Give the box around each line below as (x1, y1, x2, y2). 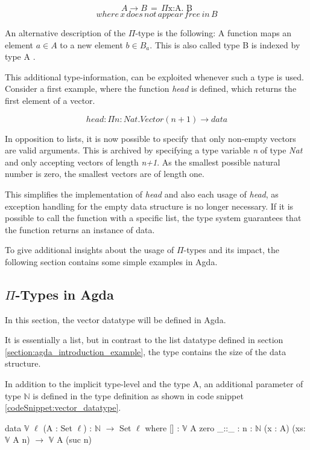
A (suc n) (56, 433, 92, 446)
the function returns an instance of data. (5, 223, 155, 236)
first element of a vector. (5, 94, 95, 106)
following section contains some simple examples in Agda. (5, 255, 218, 268)
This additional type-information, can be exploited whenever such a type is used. (5, 70, 304, 83)
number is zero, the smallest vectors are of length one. (5, 167, 204, 180)
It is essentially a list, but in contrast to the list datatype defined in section (5, 333, 283, 346)
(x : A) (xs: (264, 421, 306, 434)
